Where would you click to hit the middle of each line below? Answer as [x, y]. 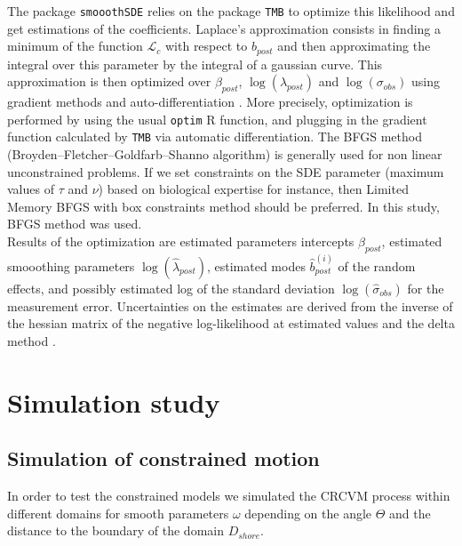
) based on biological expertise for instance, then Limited [253, 189]
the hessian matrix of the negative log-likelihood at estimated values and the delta [231, 323]
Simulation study [114, 401]
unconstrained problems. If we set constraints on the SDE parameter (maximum [226, 171]
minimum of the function [75, 46]
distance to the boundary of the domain [115, 530]
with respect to [206, 46]
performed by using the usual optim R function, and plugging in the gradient [217, 119]
